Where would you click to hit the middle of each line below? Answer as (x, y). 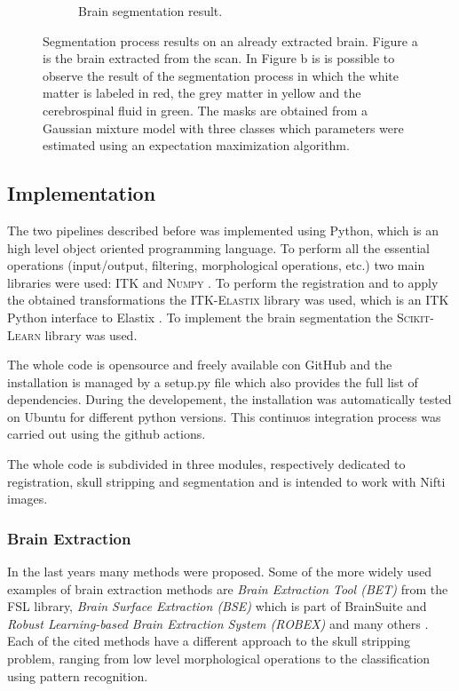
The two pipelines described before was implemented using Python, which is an (223, 230)
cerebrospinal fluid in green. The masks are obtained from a (205, 110)
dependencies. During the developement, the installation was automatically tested (229, 399)
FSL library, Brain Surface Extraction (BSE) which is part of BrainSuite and (217, 606)
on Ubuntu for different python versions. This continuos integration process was (224, 416)
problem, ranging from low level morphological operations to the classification (219, 659)
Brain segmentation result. (150, 11)
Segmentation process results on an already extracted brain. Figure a (230, 40)
